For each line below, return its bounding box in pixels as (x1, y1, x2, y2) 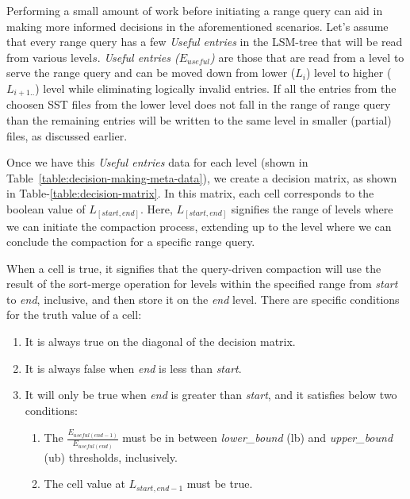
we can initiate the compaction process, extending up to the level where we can (6, 217, 392, 234)
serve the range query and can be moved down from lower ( (6, 64, 296, 81)
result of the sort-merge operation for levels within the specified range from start (6, 275, 398, 292)
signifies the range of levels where (231, 200, 393, 217)
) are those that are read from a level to (210, 48, 404, 65)
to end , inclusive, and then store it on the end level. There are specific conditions (6, 290, 400, 307)
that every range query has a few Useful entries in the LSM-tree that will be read (6, 33, 403, 50)
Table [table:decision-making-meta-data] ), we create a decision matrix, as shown (6, 169, 397, 186)
